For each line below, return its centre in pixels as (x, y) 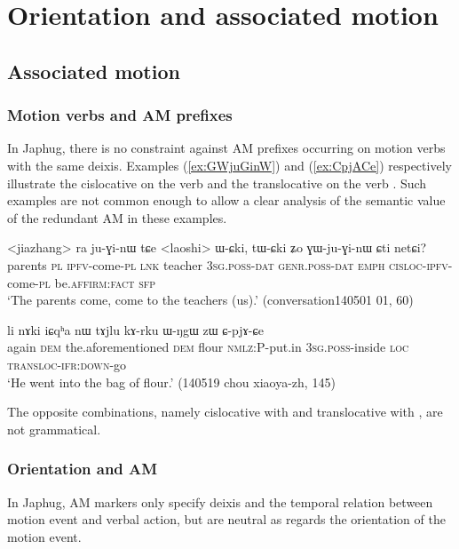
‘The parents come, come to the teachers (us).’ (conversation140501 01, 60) (210, 300)
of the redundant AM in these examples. (117, 217)
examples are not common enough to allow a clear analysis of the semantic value (226, 200)
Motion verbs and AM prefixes (120, 115)
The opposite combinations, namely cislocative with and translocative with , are (225, 412)
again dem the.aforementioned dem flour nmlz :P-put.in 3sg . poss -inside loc (208, 347)
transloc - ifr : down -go (67, 364)
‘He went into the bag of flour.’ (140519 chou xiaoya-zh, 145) (171, 382)
